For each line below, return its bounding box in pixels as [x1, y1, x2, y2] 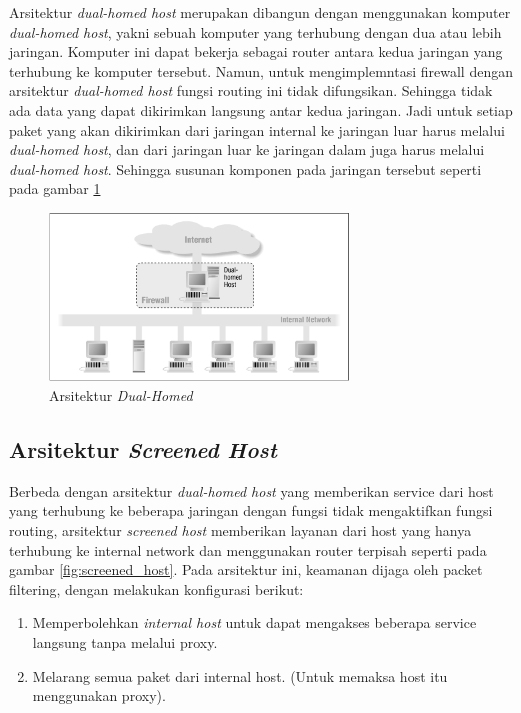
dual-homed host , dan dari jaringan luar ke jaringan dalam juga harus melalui [9, 139, 485, 160]
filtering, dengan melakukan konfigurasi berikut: [9, 578, 304, 599]
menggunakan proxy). [32, 685, 166, 706]
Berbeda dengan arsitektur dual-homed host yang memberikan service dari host [9, 480, 494, 501]
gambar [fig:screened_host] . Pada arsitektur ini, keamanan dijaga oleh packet [9, 559, 483, 580]
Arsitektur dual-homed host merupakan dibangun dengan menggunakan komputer [9, 2, 511, 22]
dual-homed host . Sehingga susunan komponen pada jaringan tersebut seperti [9, 158, 482, 179]
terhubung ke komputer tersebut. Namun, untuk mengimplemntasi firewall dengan [9, 60, 513, 81]
